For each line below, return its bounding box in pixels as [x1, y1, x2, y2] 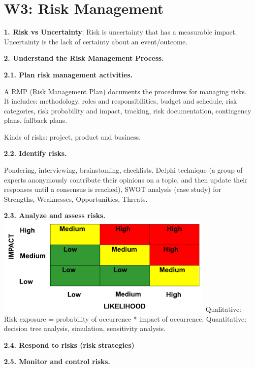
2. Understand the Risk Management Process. [4, 53, 164, 63]
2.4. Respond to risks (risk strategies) [4, 339, 135, 350]
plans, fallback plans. [4, 115, 67, 125]
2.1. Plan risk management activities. [4, 69, 133, 79]
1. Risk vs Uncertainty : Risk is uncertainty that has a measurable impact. [4, 27, 237, 37]
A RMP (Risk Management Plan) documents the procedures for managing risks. [4, 86, 247, 96]
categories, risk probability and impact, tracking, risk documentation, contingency [4, 105, 252, 115]
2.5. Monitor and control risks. [4, 356, 110, 367]
